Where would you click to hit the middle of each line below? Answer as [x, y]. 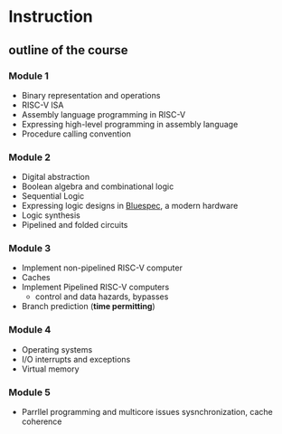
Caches [36, 278]
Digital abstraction [56, 177]
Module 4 [30, 330]
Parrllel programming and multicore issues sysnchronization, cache [147, 412]
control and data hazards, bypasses [102, 297]
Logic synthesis [51, 215]
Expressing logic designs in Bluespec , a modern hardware [130, 206]
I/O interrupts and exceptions [76, 359]
